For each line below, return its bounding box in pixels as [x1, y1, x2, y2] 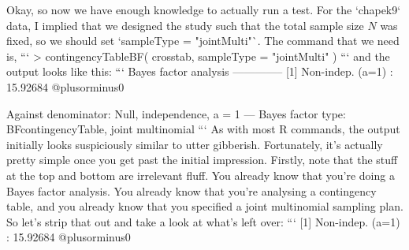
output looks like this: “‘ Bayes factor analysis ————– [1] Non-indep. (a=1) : [6, 63, 393, 80]
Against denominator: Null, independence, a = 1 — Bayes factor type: [6, 105, 346, 121]
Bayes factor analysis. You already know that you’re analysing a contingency [6, 182, 377, 199]
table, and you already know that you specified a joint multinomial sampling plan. [6, 198, 403, 215]
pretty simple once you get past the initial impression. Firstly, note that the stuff [6, 151, 398, 168]
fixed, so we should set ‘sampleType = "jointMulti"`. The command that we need [6, 32, 400, 49]
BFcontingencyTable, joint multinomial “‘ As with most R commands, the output [6, 121, 400, 137]
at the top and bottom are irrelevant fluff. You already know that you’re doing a [6, 166, 395, 183]
